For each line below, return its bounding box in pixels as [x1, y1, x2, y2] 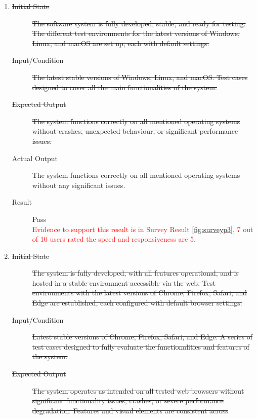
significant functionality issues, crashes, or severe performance [32, 395, 224, 406]
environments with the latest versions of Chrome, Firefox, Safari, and [32, 287, 247, 298]
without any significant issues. [32, 179, 125, 190]
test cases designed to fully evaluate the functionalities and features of [32, 341, 249, 352]
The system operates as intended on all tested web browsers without [32, 385, 244, 396]
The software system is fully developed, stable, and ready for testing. [32, 18, 246, 28]
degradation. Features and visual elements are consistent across [32, 405, 228, 415]
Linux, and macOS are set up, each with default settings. [32, 37, 209, 48]
